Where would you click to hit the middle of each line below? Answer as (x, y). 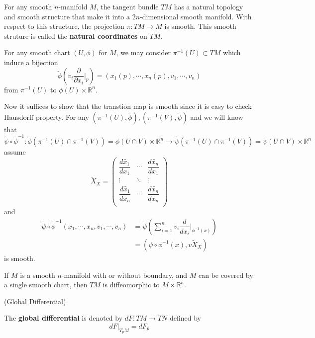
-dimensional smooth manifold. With (196, 16)
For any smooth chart (37, 52)
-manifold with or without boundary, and (124, 275)
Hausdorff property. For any (47, 117)
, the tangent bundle (127, 6)
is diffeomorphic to (131, 285)
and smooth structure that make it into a (67, 16)
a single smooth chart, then (46, 285)
